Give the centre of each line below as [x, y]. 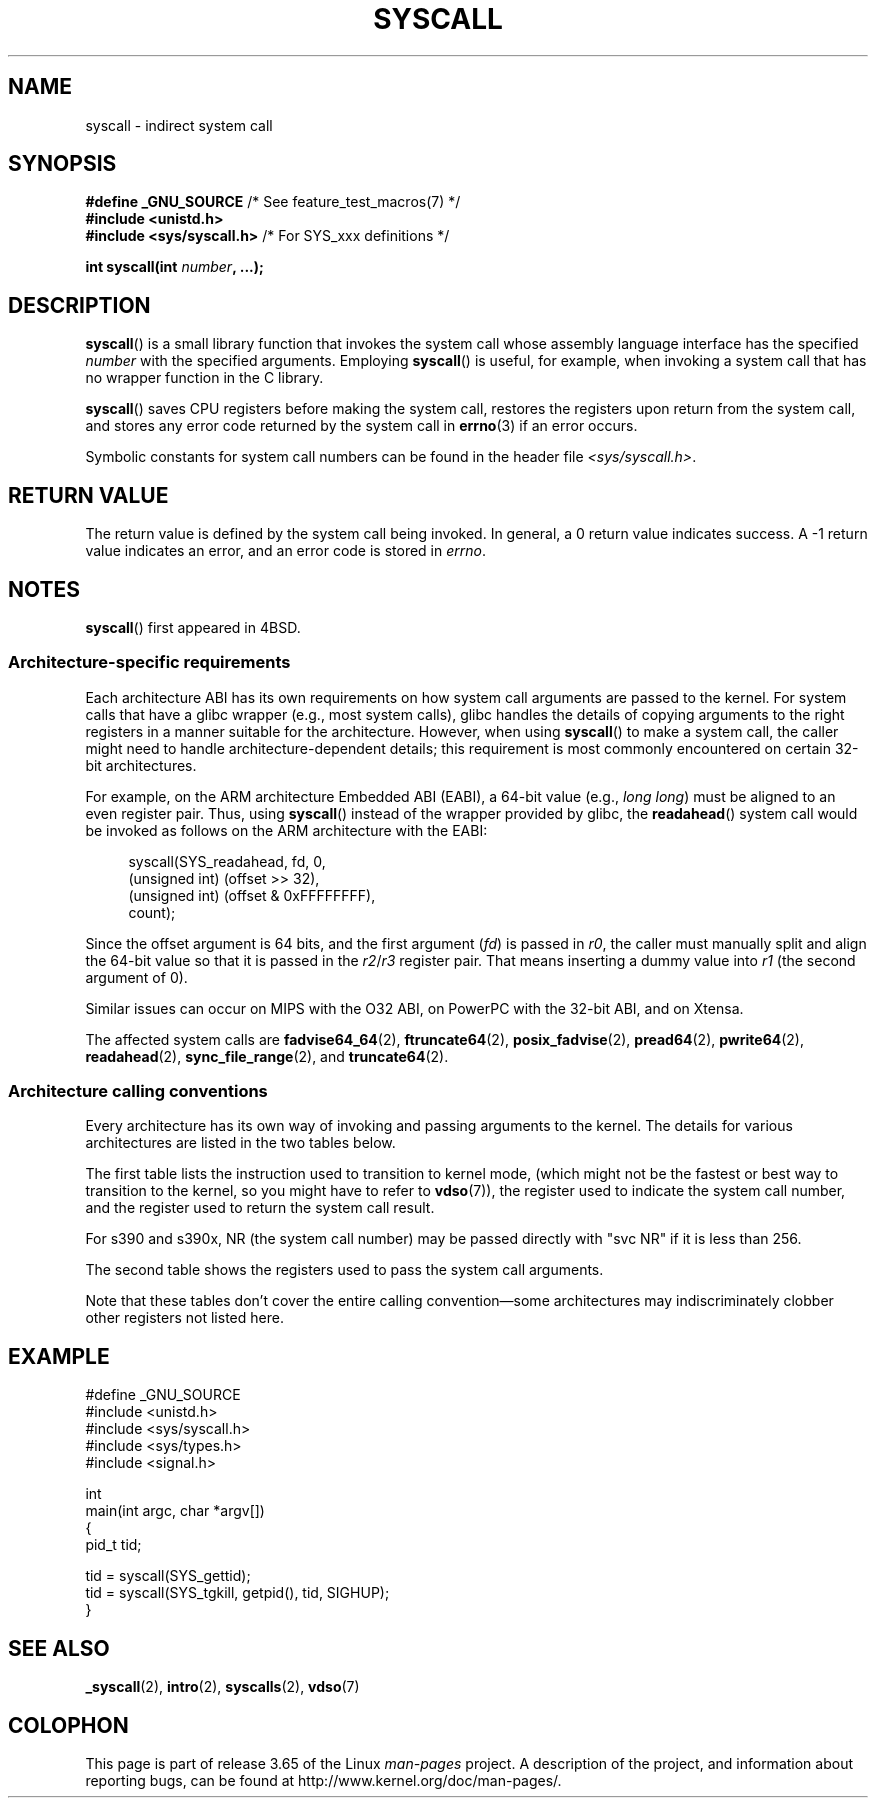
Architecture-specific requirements [149, 662]
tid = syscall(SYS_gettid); [168, 1576]
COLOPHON [68, 1725]
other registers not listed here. [184, 1318]
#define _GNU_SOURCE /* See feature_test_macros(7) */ [273, 202]
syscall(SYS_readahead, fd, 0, [227, 861]
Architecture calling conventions [138, 1091]
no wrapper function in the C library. [204, 378]
